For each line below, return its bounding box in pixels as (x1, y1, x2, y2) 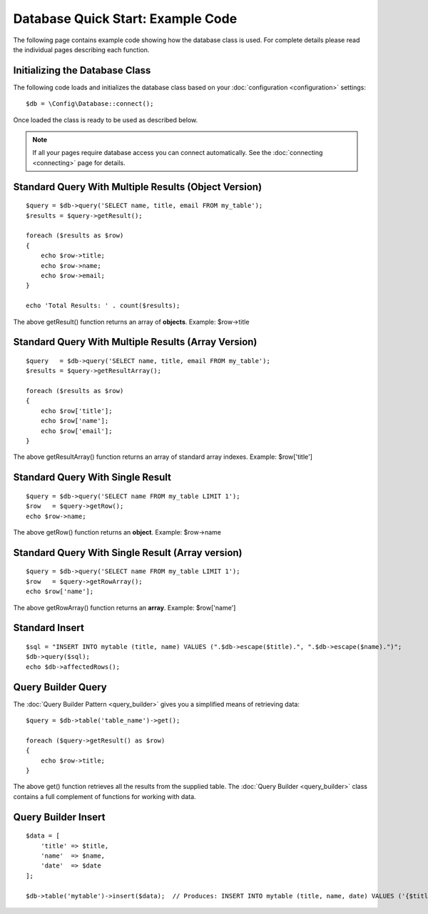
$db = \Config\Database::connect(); (26, 100, 154, 108)
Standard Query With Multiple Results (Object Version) (13, 181, 263, 193)
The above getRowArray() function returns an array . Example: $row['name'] (13, 603, 236, 612)
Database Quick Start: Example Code (13, 11, 238, 26)
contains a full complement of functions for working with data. (13, 792, 196, 800)
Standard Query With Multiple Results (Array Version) (13, 336, 258, 348)
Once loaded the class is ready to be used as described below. (13, 115, 198, 124)
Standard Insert (13, 622, 85, 634)
